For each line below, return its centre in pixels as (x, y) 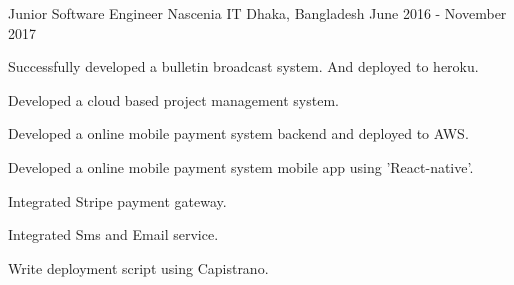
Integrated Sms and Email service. (113, 234)
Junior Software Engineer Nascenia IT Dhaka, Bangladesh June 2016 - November (257, 13)
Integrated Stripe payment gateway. (117, 200)
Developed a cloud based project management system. (173, 99)
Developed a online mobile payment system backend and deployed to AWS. (238, 133)
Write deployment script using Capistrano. (138, 267)
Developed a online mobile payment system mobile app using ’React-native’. (241, 166)
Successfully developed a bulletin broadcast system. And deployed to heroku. (243, 66)
